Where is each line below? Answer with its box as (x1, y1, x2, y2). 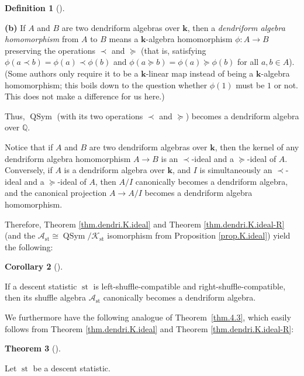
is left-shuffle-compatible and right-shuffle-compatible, (93, 280, 286, 292)
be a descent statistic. (33, 361, 110, 374)
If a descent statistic (5, 280, 77, 292)
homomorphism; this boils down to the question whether (5, 78, 208, 91)
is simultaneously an (199, 164, 272, 176)
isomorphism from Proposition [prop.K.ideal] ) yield (107, 229, 291, 242)
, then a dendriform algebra (187, 21, 285, 33)
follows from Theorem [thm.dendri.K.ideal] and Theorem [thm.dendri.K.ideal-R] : (5, 322, 294, 334)
